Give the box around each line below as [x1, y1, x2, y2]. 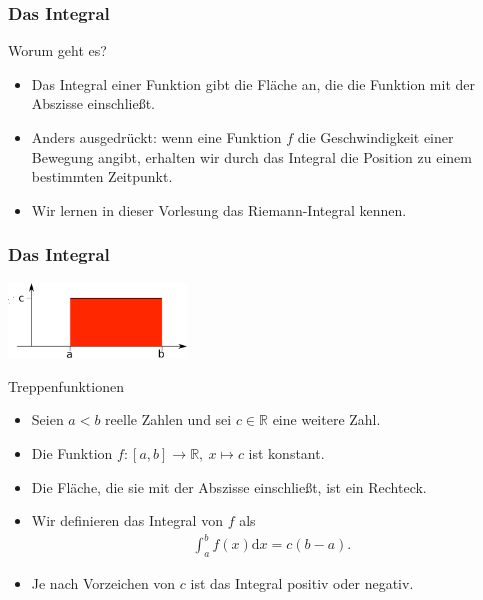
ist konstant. [248, 442, 325, 463]
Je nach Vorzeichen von [31, 573, 176, 594]
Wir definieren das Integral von [31, 510, 223, 531]
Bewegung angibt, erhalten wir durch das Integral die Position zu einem [31, 146, 472, 167]
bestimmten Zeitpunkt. [31, 166, 173, 187]
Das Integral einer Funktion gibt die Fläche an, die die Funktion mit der [31, 73, 475, 94]
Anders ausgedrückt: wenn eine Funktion [31, 127, 282, 147]
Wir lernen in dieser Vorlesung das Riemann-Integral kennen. [31, 199, 407, 220]
